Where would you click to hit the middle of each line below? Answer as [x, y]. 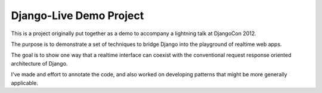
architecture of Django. [39, 63]
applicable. [24, 83]
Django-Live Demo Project [78, 15]
